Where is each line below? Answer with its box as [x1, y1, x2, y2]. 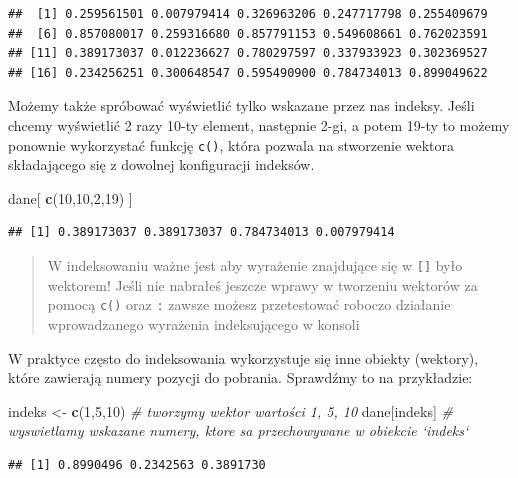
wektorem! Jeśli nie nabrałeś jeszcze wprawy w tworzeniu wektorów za [47, 274, 478, 295]
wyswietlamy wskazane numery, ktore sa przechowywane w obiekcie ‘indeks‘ [8, 420, 469, 441]
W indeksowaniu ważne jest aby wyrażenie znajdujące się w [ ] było [47, 255, 463, 275]
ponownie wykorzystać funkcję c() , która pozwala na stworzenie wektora [8, 134, 455, 155]
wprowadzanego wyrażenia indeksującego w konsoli [47, 313, 360, 334]
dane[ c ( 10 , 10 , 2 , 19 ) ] [8, 187, 133, 208]
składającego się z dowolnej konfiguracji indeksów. [8, 154, 315, 175]
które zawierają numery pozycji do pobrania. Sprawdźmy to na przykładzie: [8, 367, 473, 388]
